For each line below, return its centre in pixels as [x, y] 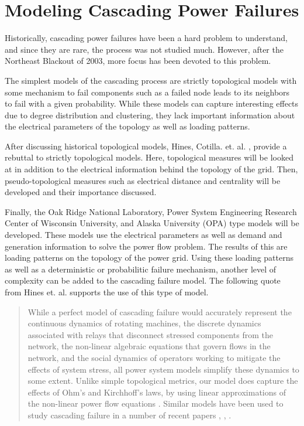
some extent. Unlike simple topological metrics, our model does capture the [163, 381]
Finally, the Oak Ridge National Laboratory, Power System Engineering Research [151, 211]
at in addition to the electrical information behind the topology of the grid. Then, [151, 169]
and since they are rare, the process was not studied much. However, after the [144, 49]
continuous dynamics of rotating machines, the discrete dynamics [144, 323]
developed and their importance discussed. [81, 192]
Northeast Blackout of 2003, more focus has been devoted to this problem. [138, 61]
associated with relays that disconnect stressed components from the [150, 334]
